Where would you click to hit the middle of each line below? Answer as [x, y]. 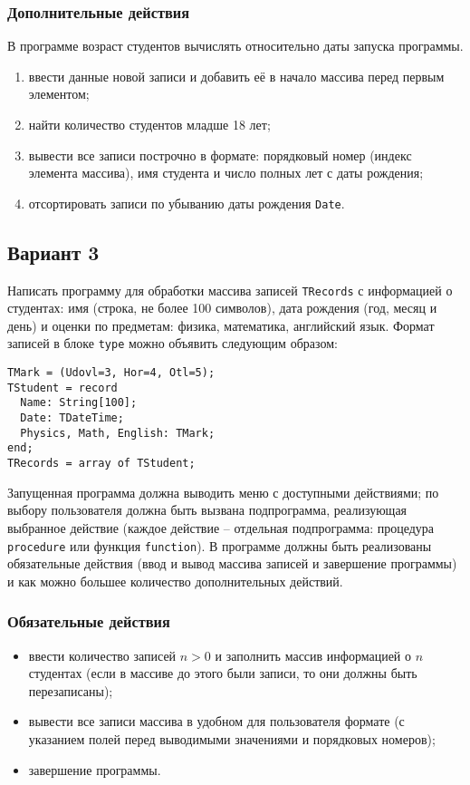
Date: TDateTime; [72, 418]
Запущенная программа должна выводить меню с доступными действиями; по [223, 492]
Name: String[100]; [79, 403]
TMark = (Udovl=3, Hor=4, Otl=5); [111, 373]
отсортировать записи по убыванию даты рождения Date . [187, 203]
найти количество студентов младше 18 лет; [149, 124]
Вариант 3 [53, 252]
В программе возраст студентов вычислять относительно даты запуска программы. [235, 46]
